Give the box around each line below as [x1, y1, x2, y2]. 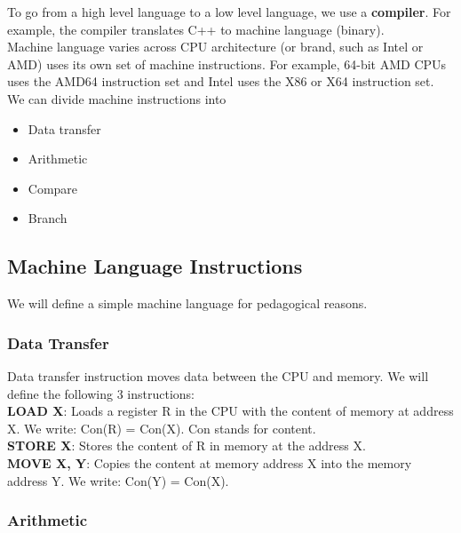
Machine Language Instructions [7, 252, 303, 280]
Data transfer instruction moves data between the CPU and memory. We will [7, 366, 429, 385]
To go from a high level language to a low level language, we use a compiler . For [7, 3, 451, 20]
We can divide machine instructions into [7, 89, 227, 107]
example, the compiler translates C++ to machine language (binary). [7, 20, 385, 38]
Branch [28, 209, 68, 227]
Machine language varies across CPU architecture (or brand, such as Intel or [7, 37, 424, 56]
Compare [28, 179, 78, 197]
